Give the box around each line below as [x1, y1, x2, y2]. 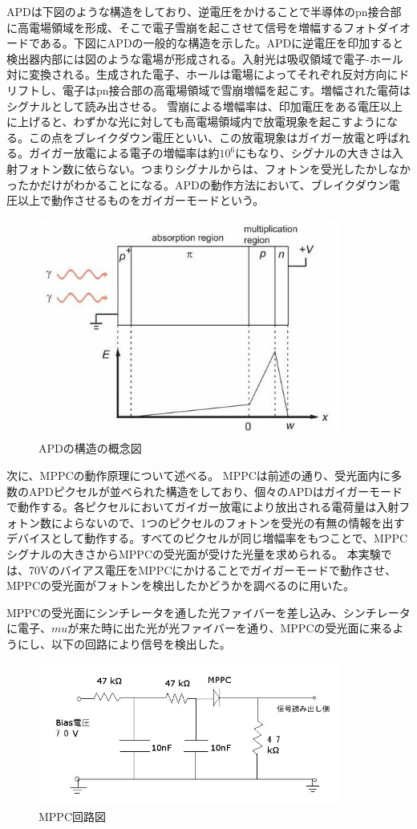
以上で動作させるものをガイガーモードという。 [17, 192, 265, 209]
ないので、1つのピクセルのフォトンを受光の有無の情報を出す [84, 514, 405, 530]
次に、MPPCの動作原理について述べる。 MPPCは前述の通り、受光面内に [6, 467, 391, 484]
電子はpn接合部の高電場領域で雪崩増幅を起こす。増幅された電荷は [62, 81, 411, 98]
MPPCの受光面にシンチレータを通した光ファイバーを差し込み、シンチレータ [6, 603, 411, 620]
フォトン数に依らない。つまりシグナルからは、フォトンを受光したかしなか [17, 160, 411, 177]
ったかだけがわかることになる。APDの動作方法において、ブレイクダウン [6, 176, 389, 193]
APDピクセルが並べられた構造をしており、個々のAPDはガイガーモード [28, 482, 403, 499]
